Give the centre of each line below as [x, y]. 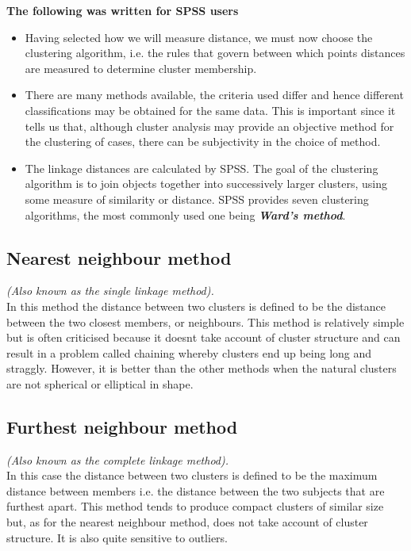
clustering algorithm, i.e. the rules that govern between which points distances [215, 53]
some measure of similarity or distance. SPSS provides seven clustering [197, 199]
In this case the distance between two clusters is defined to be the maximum [192, 475]
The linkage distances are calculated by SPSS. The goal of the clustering [202, 168]
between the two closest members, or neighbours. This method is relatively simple [205, 321]
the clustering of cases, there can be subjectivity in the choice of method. [203, 142]
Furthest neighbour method [122, 426]
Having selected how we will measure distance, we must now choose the [199, 37]
